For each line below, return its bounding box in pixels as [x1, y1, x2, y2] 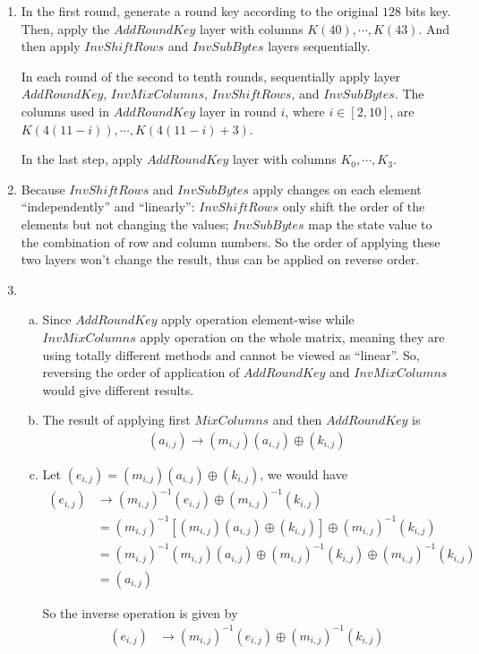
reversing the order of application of [42, 363, 240, 382]
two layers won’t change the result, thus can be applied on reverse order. [21, 250, 420, 269]
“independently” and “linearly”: [21, 197, 195, 216]
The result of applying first [42, 410, 191, 429]
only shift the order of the [282, 197, 425, 216]
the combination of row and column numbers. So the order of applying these [21, 232, 441, 251]
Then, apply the [21, 19, 110, 38]
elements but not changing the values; [21, 214, 229, 233]
